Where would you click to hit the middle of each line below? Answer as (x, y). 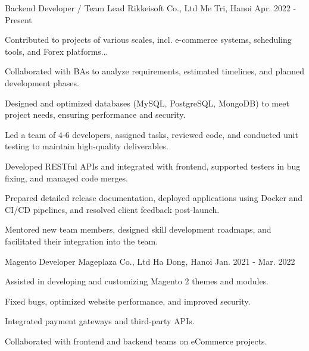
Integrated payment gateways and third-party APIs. (100, 321)
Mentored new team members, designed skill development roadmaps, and (138, 229)
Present (18, 19)
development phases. (42, 82)
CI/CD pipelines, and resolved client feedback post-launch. (112, 209)
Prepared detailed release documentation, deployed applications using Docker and (154, 198)
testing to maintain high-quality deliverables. (87, 146)
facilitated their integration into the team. (82, 241)
